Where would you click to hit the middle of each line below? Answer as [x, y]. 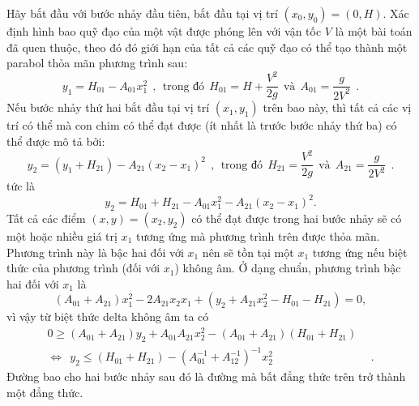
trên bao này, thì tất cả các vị [337, 107]
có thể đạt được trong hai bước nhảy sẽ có [297, 218]
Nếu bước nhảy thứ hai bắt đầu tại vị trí [108, 107]
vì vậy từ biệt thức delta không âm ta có [108, 316]
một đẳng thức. [45, 392]
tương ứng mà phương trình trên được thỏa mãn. [258, 235]
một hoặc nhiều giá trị [62, 235]
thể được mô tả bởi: [56, 141]
